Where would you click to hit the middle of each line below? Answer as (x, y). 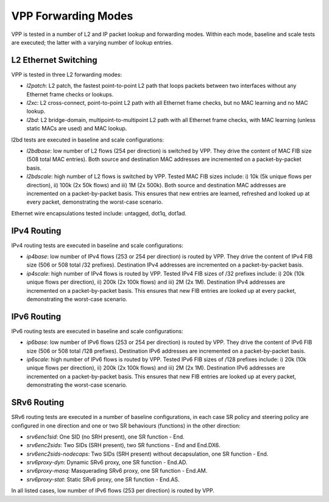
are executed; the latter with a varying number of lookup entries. (92, 42)
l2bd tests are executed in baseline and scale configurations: (88, 140)
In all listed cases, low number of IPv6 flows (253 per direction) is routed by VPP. (113, 490)
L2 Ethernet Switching (54, 60)
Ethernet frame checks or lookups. (70, 94)
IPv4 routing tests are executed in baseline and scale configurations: (97, 245)
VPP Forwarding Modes (72, 16)
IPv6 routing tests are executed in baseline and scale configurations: (97, 331)
